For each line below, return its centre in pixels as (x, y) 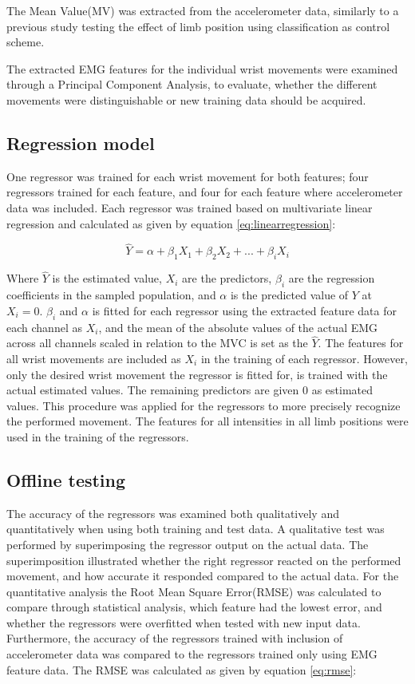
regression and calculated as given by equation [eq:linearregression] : (171, 223)
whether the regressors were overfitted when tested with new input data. (184, 622)
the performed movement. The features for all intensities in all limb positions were (207, 421)
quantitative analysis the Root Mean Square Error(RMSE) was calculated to (194, 591)
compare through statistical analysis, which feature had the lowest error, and (194, 607)
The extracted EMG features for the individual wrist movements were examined (202, 68)
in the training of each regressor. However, (304, 358)
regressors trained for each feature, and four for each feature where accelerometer (205, 192)
